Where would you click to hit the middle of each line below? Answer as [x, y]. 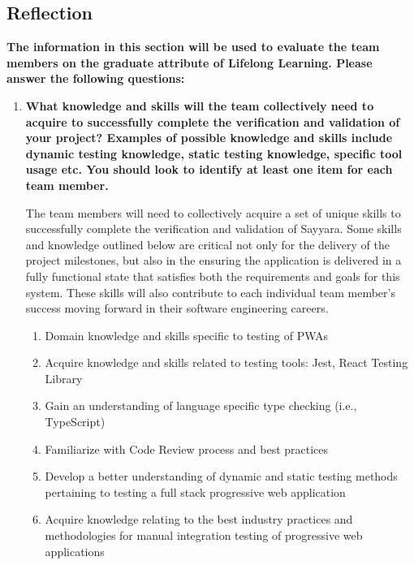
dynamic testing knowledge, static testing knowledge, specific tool [214, 153]
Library [64, 378]
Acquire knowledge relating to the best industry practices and [199, 519]
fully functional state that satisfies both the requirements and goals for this [213, 276]
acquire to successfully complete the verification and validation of [213, 121]
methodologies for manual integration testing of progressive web [204, 535]
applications [75, 551]
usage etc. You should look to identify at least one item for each [209, 169]
